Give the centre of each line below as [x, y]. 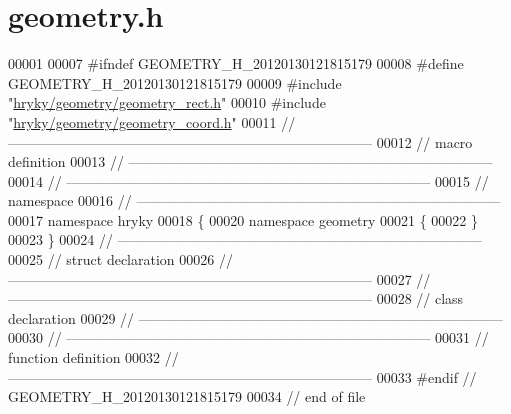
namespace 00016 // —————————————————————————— [254, 200]
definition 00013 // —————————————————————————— [250, 161]
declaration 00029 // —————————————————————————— [255, 317]
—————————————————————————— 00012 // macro [240, 141]
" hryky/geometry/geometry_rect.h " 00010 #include [167, 102]
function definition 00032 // [93, 357]
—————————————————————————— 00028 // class [236, 298]
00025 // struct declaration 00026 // [120, 259]
